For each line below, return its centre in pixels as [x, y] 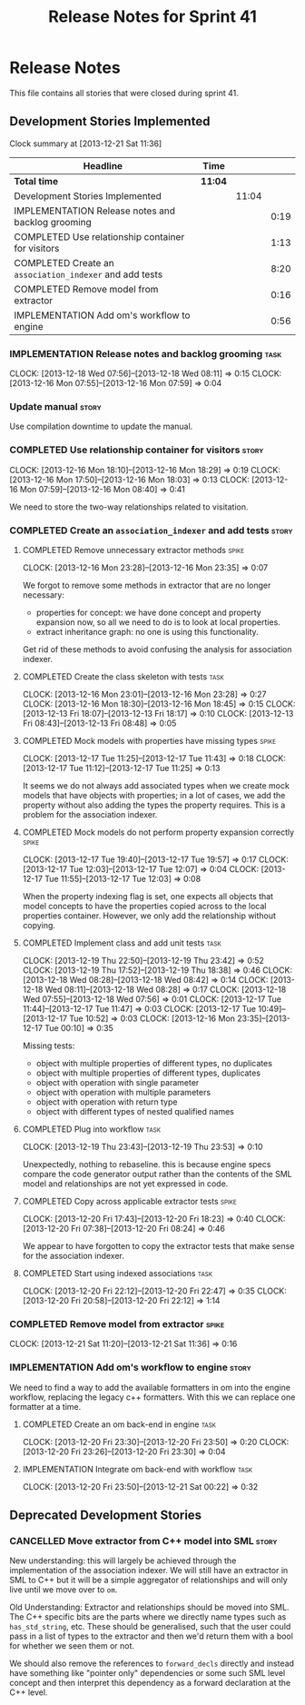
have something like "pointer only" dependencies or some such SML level [148, 1673]
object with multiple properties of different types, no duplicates [154, 1063]
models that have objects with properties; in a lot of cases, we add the [154, 795]
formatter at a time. [45, 1406]
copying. [39, 925]
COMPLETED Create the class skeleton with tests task [123, 676]
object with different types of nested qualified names [135, 1111]
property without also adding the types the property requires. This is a [154, 805]
